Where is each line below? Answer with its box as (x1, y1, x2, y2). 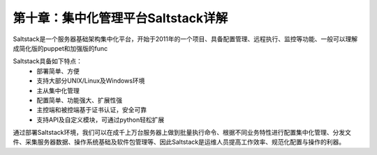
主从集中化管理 (36, 86, 80, 95)
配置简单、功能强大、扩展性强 (36, 96, 122, 104)
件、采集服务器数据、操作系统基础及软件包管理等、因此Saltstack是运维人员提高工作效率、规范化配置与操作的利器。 (13, 138, 346, 146)
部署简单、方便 (36, 67, 80, 75)
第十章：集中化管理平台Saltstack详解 (13, 10, 228, 26)
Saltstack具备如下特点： (13, 57, 83, 65)
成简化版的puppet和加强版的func (13, 44, 108, 52)
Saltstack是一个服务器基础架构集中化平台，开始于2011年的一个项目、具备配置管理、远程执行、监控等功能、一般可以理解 (13, 35, 358, 43)
